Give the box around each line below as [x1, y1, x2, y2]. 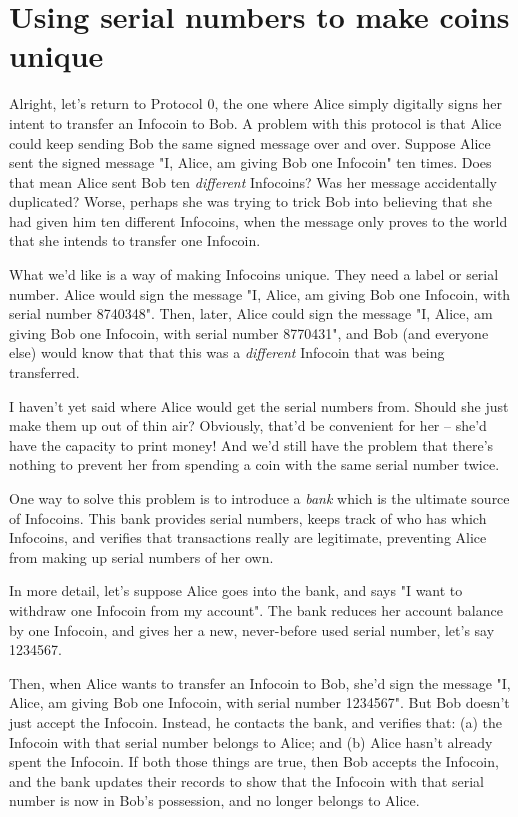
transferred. [9, 362, 80, 383]
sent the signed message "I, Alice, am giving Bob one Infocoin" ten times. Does [9, 152, 492, 173]
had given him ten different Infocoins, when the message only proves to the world [9, 210, 508, 231]
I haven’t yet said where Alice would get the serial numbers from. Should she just [9, 395, 509, 416]
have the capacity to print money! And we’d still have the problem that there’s [9, 434, 494, 455]
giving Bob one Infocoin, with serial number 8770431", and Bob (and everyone [9, 322, 489, 343]
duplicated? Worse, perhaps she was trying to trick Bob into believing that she [9, 191, 492, 212]
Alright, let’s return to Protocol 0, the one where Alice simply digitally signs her [9, 93, 503, 114]
